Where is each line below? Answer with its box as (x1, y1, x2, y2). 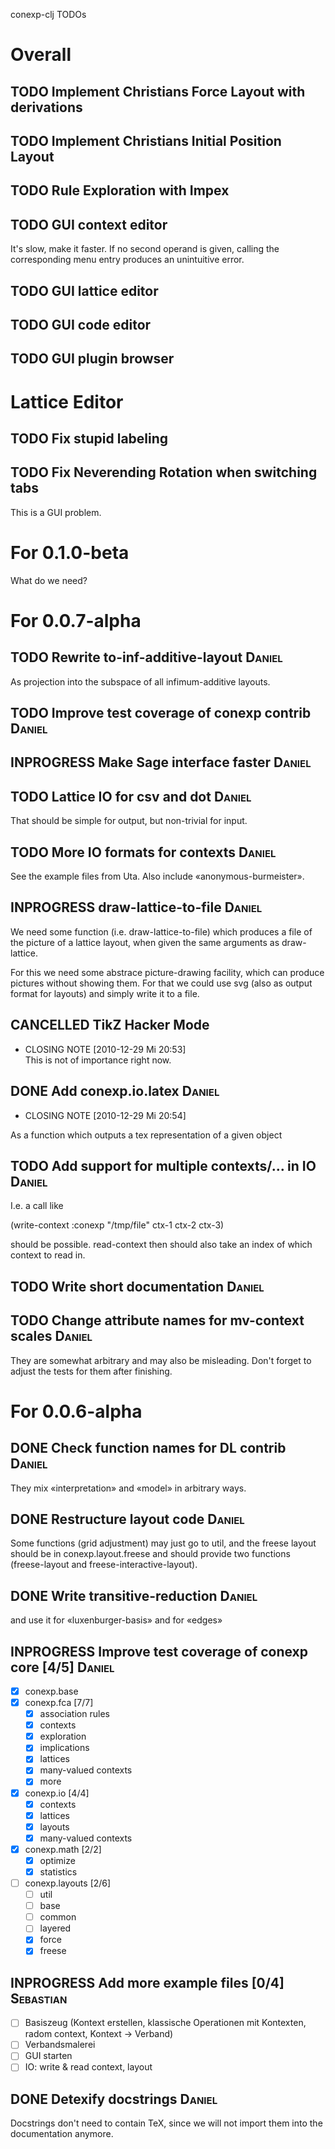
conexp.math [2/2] (24, 1843, 102, 1855)
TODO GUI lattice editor (10, 282, 159, 299)
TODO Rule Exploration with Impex (10, 182, 230, 199)
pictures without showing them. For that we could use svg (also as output (10, 977, 313, 989)
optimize (39, 1854, 76, 1866)
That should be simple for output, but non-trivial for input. (10, 815, 248, 827)
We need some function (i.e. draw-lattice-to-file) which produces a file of (10, 925, 313, 938)
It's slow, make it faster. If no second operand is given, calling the (10, 243, 280, 255)
